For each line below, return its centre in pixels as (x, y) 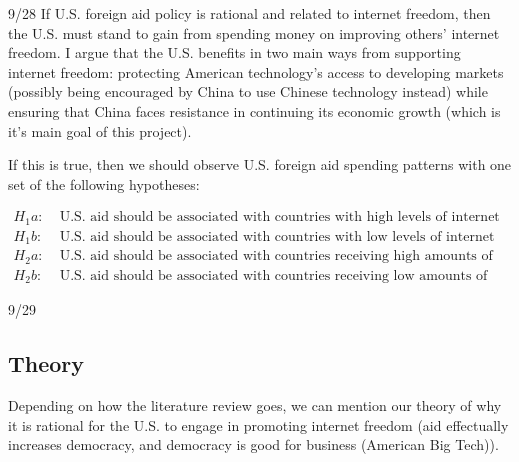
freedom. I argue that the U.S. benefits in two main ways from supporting (234, 52)
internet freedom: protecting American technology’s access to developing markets (256, 71)
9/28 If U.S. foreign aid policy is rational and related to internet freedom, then (249, 13)
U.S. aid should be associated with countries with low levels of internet (277, 236)
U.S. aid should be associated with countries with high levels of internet (279, 217)
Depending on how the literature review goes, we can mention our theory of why (255, 405)
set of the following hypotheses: (104, 183)
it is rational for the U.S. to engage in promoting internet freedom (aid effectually (258, 424)
